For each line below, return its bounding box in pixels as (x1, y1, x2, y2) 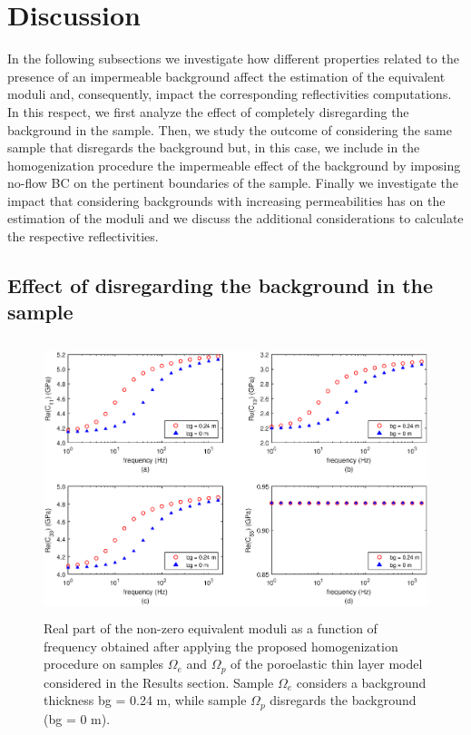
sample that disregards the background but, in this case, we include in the (7, 138, 420, 157)
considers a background (296, 672, 427, 691)
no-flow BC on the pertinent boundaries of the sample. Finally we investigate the (7, 173, 458, 192)
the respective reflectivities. (7, 227, 159, 246)
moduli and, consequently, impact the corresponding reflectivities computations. (7, 84, 452, 103)
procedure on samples (44, 654, 164, 673)
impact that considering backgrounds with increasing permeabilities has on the (7, 191, 446, 210)
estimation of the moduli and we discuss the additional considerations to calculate (7, 209, 464, 228)
